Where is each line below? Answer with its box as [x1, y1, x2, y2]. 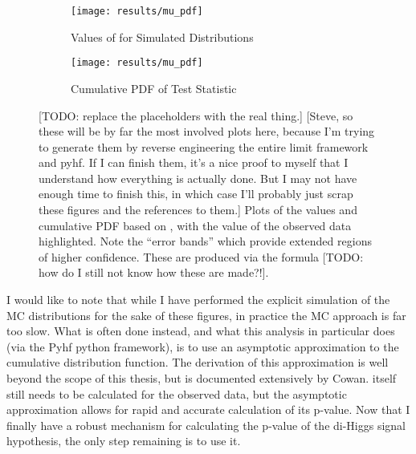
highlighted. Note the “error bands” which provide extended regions [39, 233, 372, 249]
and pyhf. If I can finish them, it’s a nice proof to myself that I [39, 154, 349, 171]
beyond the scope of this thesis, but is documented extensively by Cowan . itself [6, 370, 397, 386]
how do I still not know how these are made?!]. [39, 264, 269, 281]
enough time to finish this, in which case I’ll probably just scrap [39, 185, 353, 202]
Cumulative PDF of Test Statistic [71, 79, 237, 96]
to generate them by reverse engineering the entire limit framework [39, 138, 369, 155]
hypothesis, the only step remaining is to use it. [6, 432, 241, 449]
